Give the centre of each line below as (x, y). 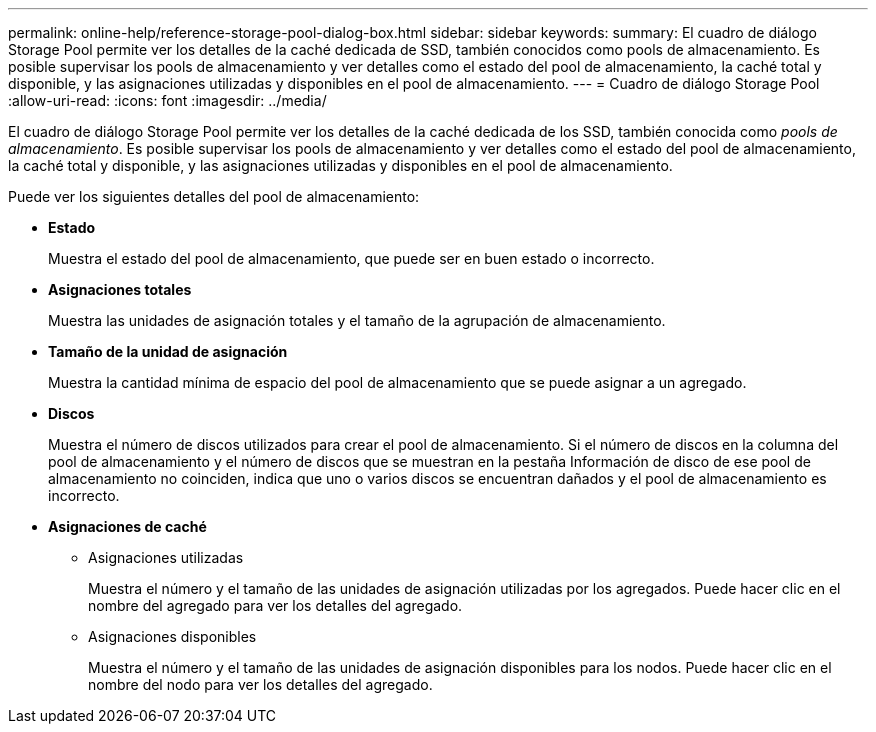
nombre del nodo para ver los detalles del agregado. (260, 684)
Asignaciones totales (120, 289)
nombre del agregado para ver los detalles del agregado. (275, 605)
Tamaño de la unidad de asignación (168, 351)
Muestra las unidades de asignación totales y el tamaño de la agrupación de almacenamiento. (357, 320)
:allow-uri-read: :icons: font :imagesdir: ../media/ (167, 100)
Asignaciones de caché (127, 526)
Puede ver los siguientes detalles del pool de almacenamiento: (214, 196)
